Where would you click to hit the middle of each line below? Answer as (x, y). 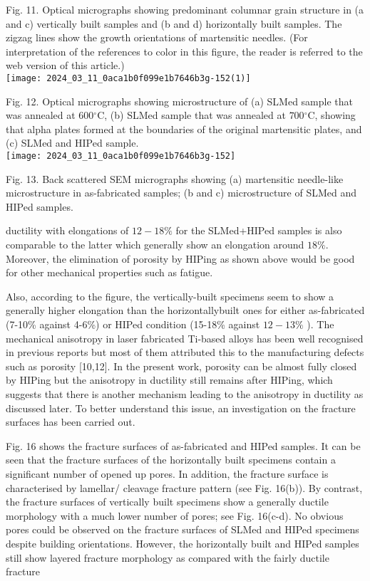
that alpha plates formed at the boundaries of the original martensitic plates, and (184, 129)
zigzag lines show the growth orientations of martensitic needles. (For (157, 37)
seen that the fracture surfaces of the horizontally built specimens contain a (171, 460)
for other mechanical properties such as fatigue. (109, 272)
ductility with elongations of (67, 230)
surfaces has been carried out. (71, 422)
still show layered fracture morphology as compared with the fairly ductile (168, 557)
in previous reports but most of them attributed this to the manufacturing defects (185, 352)
